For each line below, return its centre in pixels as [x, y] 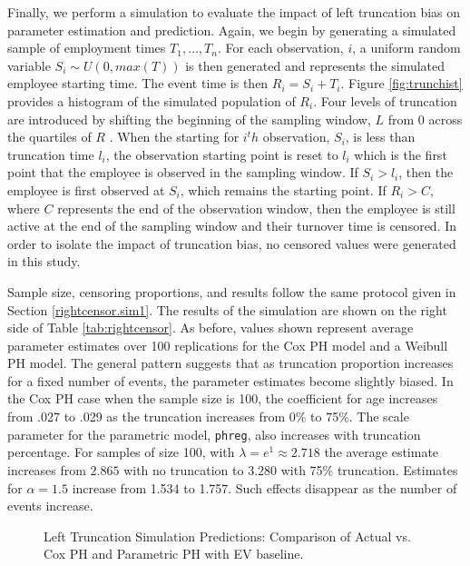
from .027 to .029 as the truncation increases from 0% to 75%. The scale [208, 417]
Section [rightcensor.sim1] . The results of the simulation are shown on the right [227, 309]
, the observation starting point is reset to [222, 154]
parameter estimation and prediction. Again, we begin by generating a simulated [232, 30]
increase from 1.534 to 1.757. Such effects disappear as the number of [264, 487]
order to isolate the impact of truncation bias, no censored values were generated [232, 243]
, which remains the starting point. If [283, 189]
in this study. [44, 261]
